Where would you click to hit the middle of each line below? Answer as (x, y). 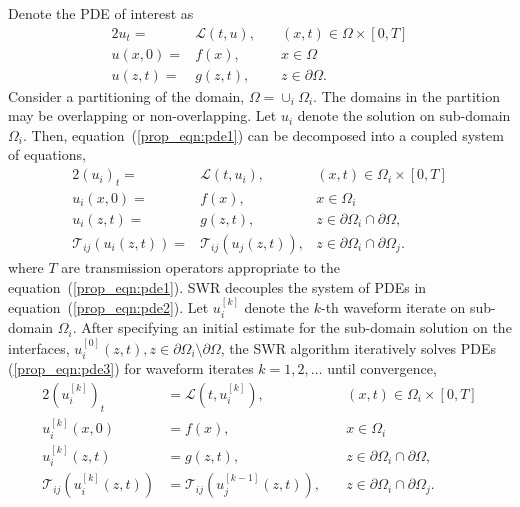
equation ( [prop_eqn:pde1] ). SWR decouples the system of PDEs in (217, 286)
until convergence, (382, 368)
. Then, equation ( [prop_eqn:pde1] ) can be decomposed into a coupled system (263, 134)
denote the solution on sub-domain (404, 115)
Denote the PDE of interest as (101, 13)
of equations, (47, 154)
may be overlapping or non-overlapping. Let (142, 115)
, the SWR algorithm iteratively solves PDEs (358, 347)
